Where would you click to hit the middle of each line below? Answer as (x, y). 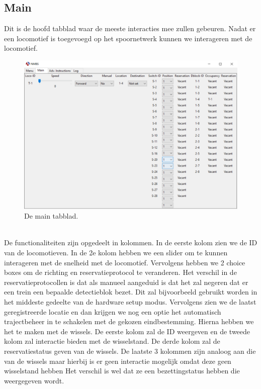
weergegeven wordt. (34, 380)
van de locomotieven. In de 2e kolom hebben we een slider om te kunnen (116, 252)
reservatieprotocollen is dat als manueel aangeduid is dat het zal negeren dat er (126, 282)
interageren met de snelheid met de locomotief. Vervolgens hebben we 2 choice (125, 262)
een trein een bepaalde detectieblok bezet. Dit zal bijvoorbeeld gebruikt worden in (131, 292)
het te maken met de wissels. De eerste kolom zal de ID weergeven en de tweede (127, 331)
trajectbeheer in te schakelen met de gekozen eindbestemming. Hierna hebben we (129, 321)
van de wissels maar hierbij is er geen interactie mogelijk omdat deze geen (118, 361)
